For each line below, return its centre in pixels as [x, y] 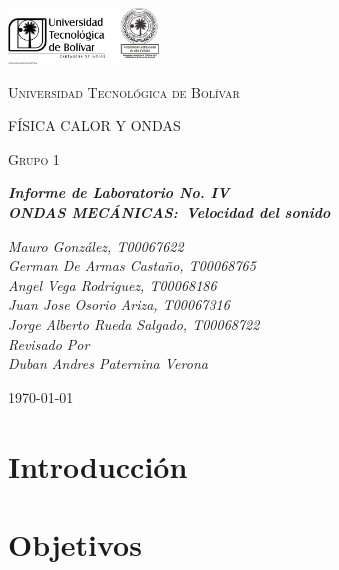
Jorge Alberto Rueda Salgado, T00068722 [134, 323]
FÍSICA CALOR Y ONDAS [94, 125]
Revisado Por [49, 343]
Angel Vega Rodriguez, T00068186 [112, 284]
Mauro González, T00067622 [96, 245]
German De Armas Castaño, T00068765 [132, 265]
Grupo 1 [34, 158]
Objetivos [75, 543]
